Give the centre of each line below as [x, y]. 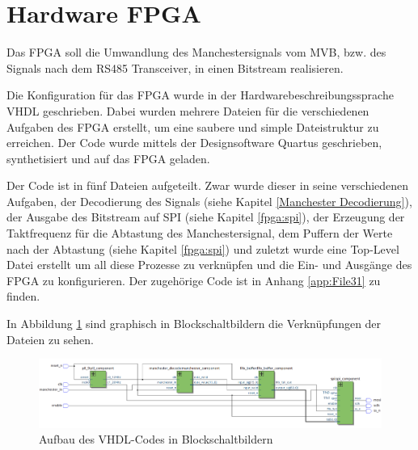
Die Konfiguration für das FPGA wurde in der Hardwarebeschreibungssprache [200, 95]
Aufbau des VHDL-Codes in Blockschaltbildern [156, 439]
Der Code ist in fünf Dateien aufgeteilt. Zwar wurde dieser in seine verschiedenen [208, 185]
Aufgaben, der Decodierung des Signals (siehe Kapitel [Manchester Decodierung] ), [209, 201]
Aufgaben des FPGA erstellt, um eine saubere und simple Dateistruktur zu [193, 126]
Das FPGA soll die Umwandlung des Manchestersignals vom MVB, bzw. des [196, 52]
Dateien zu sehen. [50, 339]
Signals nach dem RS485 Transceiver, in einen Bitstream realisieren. [175, 67]
